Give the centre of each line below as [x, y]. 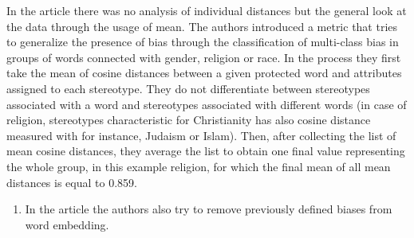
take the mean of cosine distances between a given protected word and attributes [204, 73]
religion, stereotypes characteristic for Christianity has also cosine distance [189, 120]
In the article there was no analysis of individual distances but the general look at [207, 10]
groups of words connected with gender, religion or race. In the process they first [204, 57]
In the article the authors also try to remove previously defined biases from [209, 209]
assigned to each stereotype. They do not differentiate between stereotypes [188, 88]
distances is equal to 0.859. [72, 182]
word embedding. [67, 224]
